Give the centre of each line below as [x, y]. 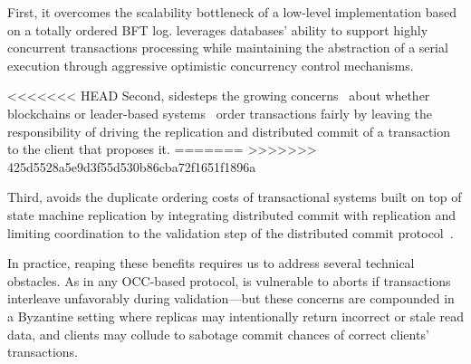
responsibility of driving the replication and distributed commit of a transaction [229, 131]
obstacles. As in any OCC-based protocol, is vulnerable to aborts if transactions [229, 280]
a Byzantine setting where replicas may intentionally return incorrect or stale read [235, 316]
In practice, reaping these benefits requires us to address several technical [211, 263]
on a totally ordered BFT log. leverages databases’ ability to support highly [218, 29]
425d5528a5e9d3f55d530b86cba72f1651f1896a [132, 166]
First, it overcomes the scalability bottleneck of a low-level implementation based [232, 12]
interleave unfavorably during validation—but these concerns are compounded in [231, 298]
